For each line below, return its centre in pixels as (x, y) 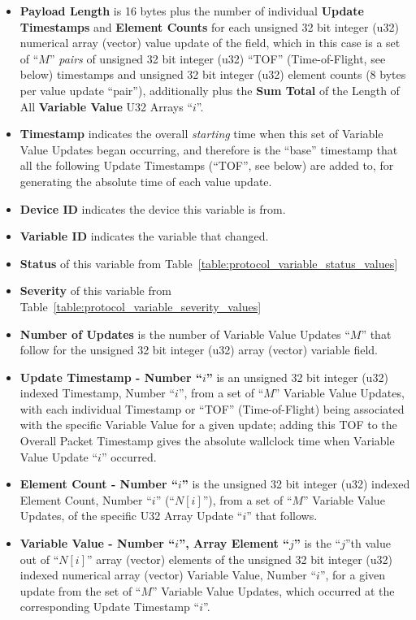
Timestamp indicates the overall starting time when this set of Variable (201, 134)
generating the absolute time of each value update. (146, 181)
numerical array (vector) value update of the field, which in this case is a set (210, 43)
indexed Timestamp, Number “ (97, 393)
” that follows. (282, 516)
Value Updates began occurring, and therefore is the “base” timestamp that (209, 149)
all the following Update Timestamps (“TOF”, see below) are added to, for (207, 165)
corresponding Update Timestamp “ (110, 607)
